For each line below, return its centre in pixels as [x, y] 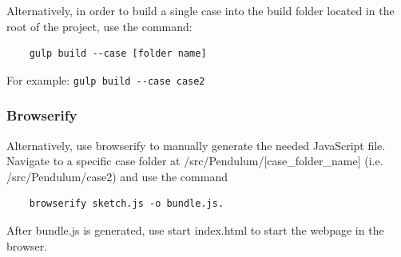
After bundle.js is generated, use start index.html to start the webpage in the [195, 230]
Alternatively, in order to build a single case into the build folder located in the [200, 10]
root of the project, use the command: [99, 26]
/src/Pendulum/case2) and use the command [117, 176]
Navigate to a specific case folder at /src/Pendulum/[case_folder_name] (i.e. [195, 161]
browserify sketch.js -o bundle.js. [127, 204]
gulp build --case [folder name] [118, 54]
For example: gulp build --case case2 [106, 79]
